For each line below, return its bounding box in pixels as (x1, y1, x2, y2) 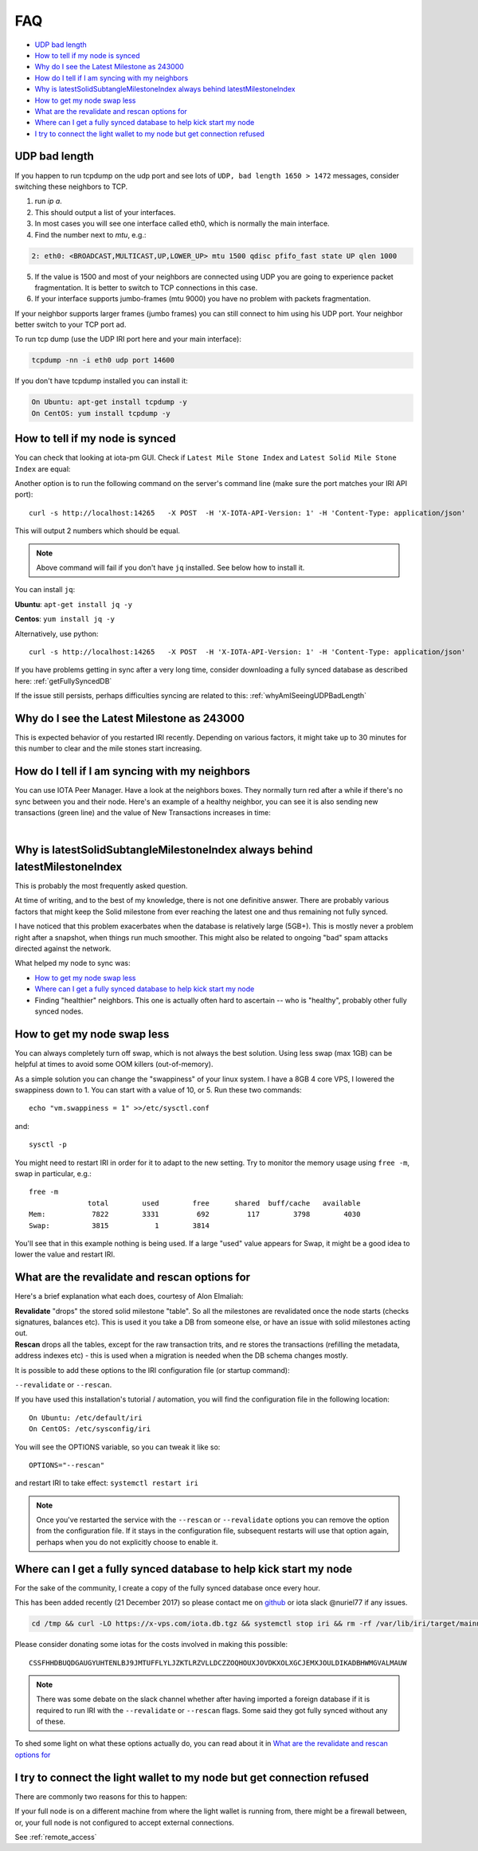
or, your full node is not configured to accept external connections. (14, 1818, 234, 1827)
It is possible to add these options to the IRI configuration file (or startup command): (14, 1365, 290, 1375)
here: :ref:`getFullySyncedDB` (14, 676, 112, 685)
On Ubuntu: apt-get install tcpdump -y (31, 398, 187, 406)
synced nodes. (34, 1006, 84, 1016)
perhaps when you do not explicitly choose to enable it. (36, 1537, 218, 1547)
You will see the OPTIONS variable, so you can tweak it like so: (14, 1442, 221, 1452)
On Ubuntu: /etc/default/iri (29, 1413, 143, 1422)
